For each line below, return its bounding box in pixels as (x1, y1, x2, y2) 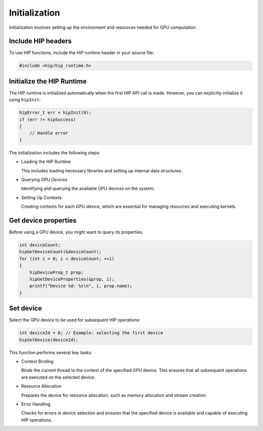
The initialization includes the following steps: (9, 149, 101, 156)
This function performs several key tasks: (9, 349, 93, 355)
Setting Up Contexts (21, 194, 62, 200)
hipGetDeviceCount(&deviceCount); (19, 249, 102, 255)
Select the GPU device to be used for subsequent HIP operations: (9, 317, 141, 323)
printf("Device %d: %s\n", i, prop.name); (29, 283, 132, 289)
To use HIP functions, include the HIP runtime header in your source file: (9, 50, 154, 56)
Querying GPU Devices (21, 177, 68, 183)
